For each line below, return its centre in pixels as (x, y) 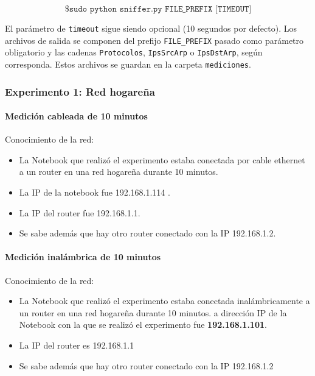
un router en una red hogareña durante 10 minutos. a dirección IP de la (153, 312)
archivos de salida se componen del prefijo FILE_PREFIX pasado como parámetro (154, 40)
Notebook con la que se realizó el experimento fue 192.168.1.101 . (143, 325)
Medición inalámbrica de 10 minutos (83, 257)
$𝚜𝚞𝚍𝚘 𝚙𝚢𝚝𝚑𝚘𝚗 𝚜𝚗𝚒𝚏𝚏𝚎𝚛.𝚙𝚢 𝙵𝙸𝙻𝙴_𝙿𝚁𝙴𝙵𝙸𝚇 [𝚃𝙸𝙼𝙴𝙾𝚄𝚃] (158, 9)
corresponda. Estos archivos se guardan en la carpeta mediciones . (128, 64)
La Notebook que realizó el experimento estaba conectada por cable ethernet (162, 159)
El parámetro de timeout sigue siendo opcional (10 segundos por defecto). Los (151, 28)
